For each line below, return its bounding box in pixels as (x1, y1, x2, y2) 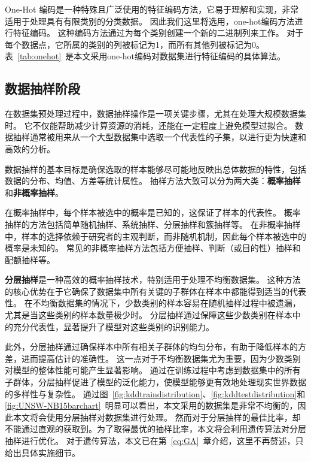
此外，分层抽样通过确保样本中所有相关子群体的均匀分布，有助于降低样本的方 (5, 340, 306, 353)
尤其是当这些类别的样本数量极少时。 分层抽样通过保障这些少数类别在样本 (5, 309, 292, 321)
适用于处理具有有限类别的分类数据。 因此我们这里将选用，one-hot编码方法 (5, 14, 295, 27)
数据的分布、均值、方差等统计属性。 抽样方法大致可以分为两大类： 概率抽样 (5, 174, 301, 187)
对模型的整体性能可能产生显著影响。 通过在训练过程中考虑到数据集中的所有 (5, 364, 301, 376)
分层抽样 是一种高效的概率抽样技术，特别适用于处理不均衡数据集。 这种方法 (5, 273, 301, 286)
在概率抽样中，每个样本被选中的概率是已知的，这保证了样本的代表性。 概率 (5, 206, 301, 219)
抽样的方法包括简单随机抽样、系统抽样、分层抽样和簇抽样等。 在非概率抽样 (5, 218, 301, 230)
